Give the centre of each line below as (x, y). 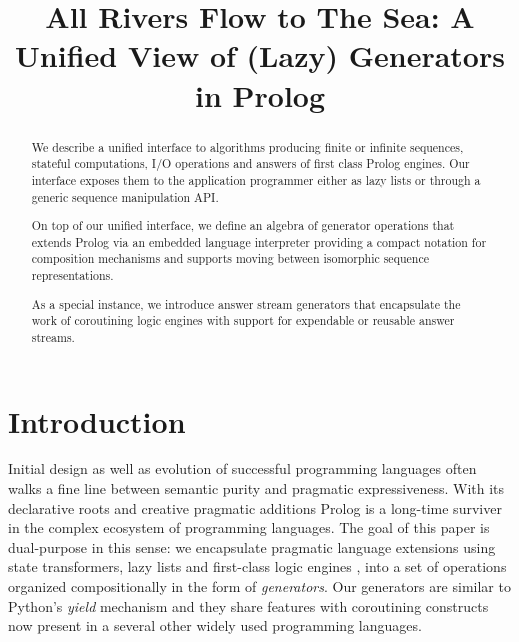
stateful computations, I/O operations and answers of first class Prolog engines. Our (250, 163)
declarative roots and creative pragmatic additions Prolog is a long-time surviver (255, 507)
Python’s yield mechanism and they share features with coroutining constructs (248, 605)
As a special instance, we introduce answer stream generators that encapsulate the (246, 303)
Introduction (97, 420)
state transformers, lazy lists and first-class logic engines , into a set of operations (257, 566)
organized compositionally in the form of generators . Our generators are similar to (259, 586)
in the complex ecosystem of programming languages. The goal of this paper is (249, 527)
